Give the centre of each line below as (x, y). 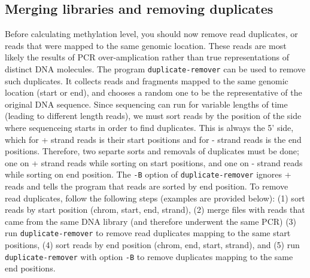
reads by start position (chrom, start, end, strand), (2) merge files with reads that (155, 210)
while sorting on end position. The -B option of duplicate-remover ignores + (148, 174)
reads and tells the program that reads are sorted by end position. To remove (147, 186)
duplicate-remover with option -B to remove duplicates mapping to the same (149, 256)
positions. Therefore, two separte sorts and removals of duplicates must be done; (152, 151)
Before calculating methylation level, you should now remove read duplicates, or (151, 34)
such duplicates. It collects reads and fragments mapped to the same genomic (147, 80)
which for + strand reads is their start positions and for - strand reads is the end (153, 139)
